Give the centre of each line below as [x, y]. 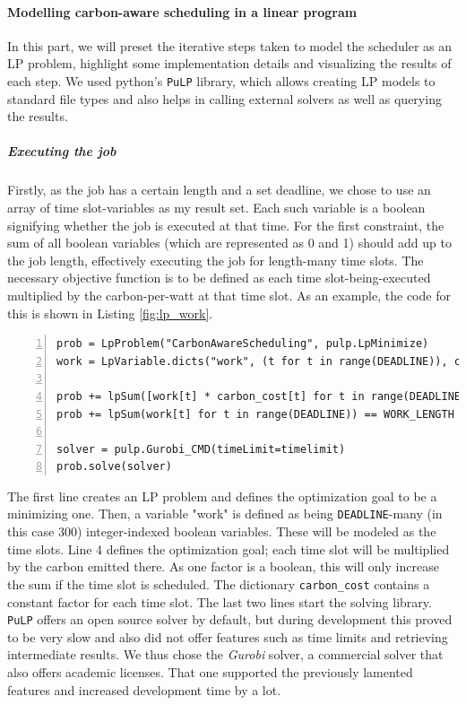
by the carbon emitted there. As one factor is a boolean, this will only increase [223, 566]
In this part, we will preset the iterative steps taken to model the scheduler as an [230, 45]
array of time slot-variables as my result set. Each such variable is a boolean [216, 207]
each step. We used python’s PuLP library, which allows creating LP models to [221, 80]
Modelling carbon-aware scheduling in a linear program [182, 11]
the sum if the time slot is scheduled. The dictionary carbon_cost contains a [219, 583]
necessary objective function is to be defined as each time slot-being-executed [219, 278]
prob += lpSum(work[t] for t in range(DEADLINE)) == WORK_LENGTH [255, 414]
